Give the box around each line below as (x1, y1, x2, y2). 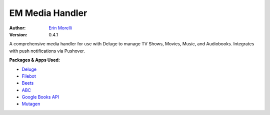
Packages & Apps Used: (9, 57, 60, 63)
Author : (9, 25, 26, 31)
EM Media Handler (9, 7, 87, 18)
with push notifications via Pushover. (9, 48, 85, 54)
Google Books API (21, 94, 59, 100)
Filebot (21, 73, 36, 79)
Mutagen (21, 101, 40, 107)
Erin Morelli (48, 25, 72, 31)
